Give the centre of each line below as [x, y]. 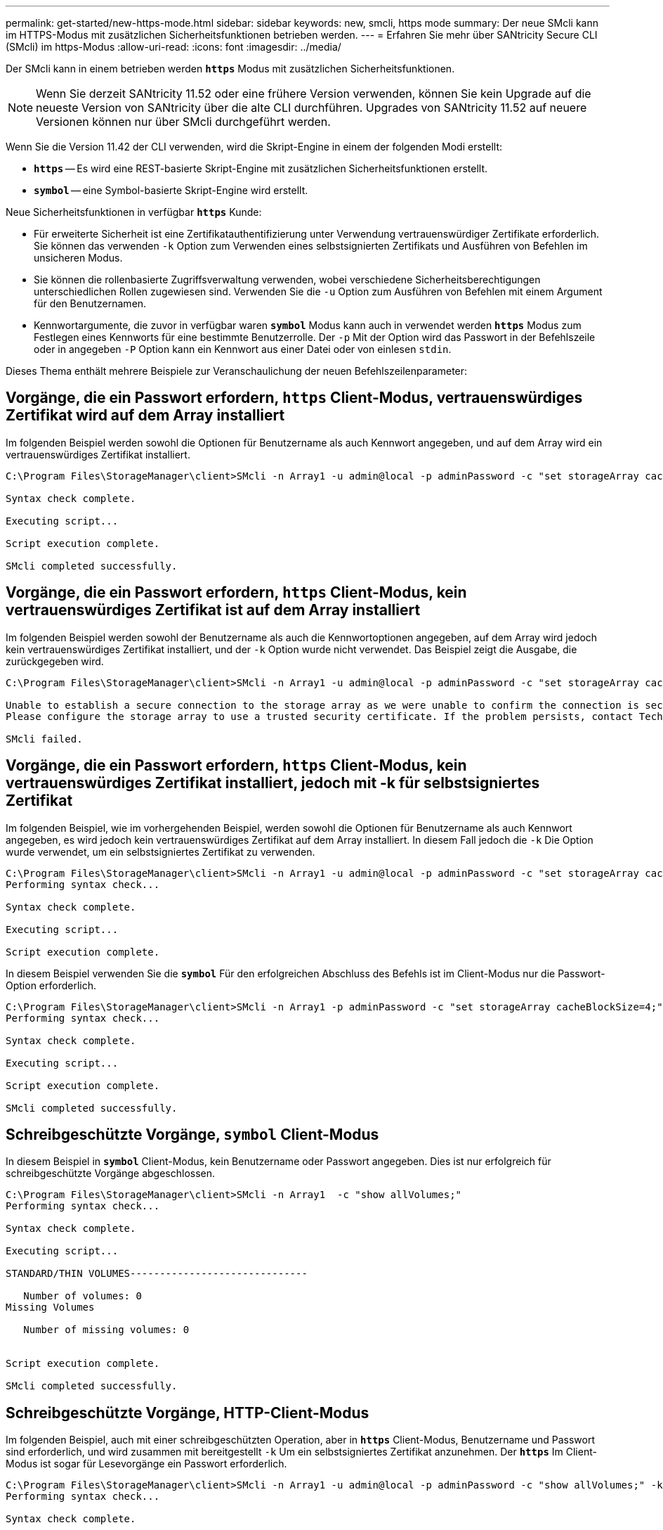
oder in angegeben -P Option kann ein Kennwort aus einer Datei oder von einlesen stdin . [243, 349]
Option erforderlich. [51, 985]
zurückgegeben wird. [55, 661]
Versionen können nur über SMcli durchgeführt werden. [183, 122]
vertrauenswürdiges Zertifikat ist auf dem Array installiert [213, 610]
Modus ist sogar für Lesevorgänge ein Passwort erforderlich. [146, 1464]
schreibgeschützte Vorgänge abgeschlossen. [111, 1174]
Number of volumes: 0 [83, 1296]
